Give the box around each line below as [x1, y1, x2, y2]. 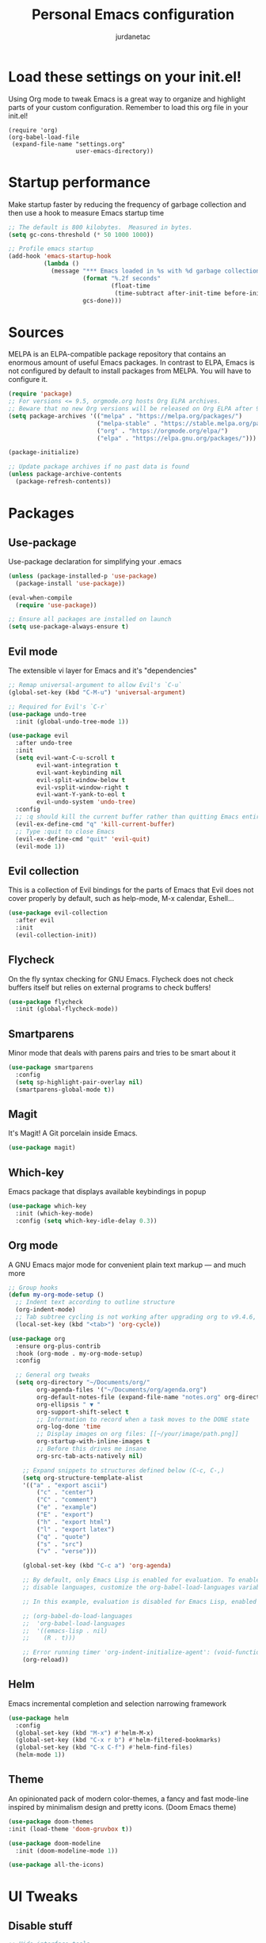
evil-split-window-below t [36, 776, 126, 784]
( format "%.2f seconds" [82, 274, 161, 282]
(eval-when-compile [8, 594, 73, 601]
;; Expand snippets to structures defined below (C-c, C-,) [22, 1466, 225, 1475]
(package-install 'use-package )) [15, 579, 126, 587]
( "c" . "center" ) [36, 1488, 93, 1497]
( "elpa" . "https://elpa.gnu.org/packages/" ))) [96, 434, 257, 442]
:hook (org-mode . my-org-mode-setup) [15, 1349, 144, 1357]
